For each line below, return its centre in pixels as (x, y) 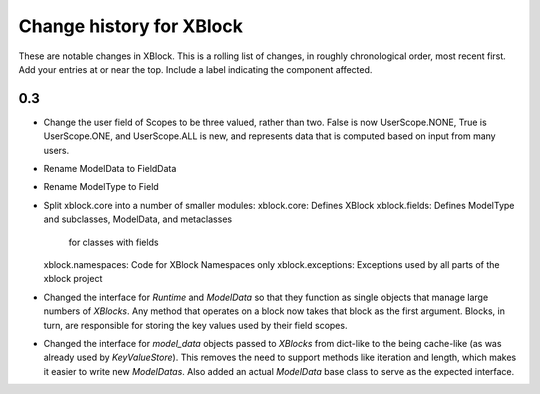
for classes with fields (113, 242)
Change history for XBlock (131, 26)
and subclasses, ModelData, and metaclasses (138, 219)
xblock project (73, 279)
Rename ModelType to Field (101, 187)
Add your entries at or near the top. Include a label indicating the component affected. (195, 69)
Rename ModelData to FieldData (110, 169)
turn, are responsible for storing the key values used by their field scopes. (195, 325)
